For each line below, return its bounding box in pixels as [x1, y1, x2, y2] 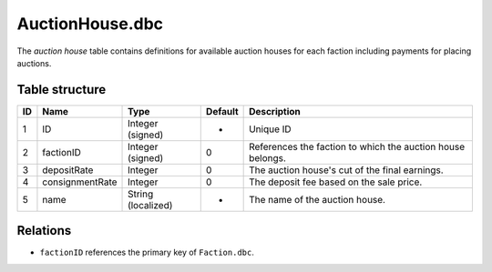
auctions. [16, 57, 52, 68]
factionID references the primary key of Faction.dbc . [39, 247, 254, 258]
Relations [16, 223, 72, 238]
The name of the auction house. [249, 193, 386, 206]
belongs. [249, 151, 287, 164]
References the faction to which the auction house [249, 140, 465, 153]
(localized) [128, 198, 173, 211]
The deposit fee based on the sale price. [249, 176, 423, 188]
